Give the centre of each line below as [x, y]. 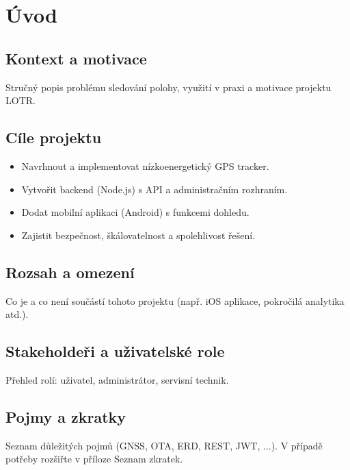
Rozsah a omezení [70, 272]
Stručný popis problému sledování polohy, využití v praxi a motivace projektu [169, 87]
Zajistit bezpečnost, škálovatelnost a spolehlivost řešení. [138, 235]
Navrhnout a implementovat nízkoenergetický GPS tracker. [145, 165]
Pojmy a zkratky [66, 416]
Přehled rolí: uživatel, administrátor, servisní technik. [117, 379]
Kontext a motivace [76, 58]
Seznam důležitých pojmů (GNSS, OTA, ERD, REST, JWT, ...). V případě [164, 445]
